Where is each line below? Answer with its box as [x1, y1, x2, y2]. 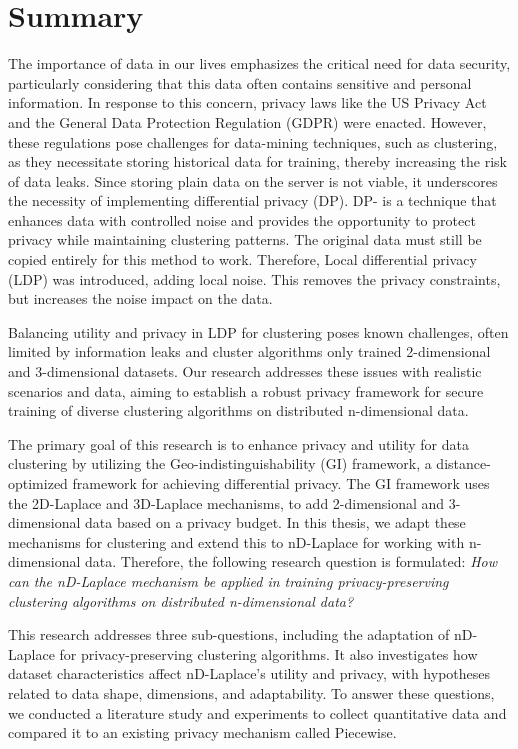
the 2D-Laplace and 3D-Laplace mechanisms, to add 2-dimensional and [8, 492, 445, 513]
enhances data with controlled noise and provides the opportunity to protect [8, 209, 476, 230]
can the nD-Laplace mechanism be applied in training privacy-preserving [8, 570, 449, 591]
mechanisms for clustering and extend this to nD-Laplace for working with [8, 531, 465, 552]
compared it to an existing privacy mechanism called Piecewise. [8, 722, 397, 743]
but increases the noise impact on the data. [8, 288, 273, 309]
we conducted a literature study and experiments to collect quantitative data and [8, 702, 507, 723]
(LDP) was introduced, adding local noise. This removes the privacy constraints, [8, 268, 501, 289]
